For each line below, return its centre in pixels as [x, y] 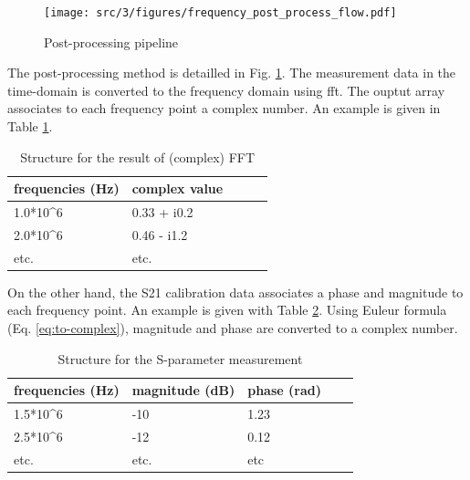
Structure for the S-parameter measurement [180, 358]
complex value [178, 188]
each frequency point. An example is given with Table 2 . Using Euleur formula [227, 310]
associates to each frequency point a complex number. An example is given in [224, 108]
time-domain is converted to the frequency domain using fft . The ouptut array [226, 90]
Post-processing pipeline [111, 42]
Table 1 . [30, 126]
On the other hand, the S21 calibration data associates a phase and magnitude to [235, 292]
